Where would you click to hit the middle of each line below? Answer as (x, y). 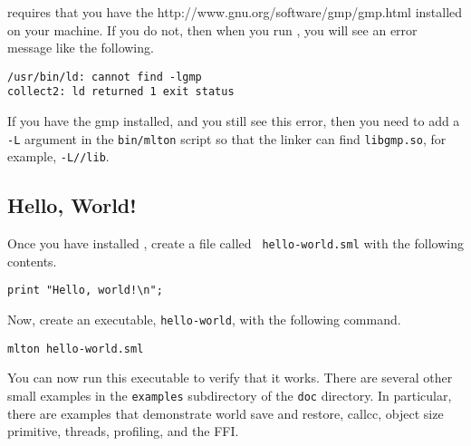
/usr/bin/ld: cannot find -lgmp (105, 77)
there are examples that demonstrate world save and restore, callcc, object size (226, 413)
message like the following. (81, 48)
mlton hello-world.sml (76, 349)
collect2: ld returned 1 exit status (121, 92)
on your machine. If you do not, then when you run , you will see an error (212, 29)
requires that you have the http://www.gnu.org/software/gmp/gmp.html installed (235, 12)
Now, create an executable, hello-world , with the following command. (204, 320)
